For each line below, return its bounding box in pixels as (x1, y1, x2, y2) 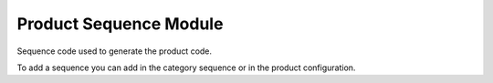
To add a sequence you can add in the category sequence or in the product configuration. (16, 62, 356, 73)
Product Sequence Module (16, 14, 224, 34)
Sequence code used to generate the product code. (16, 46, 213, 57)
